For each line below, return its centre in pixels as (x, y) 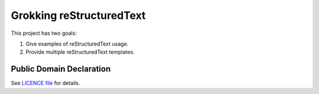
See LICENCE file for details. (45, 83)
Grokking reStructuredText (78, 15)
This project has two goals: (44, 33)
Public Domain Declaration (61, 69)
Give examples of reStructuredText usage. (77, 44)
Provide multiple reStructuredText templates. (80, 52)
